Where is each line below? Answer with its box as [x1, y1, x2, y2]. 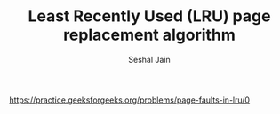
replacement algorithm [63, 25, 236, 45]
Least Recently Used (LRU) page [28, 6, 271, 27]
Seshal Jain [128, 54, 171, 65]
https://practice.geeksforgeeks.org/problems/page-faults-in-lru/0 [9, 95, 251, 105]
